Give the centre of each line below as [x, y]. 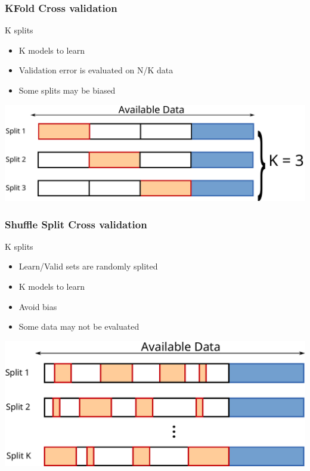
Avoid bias [38, 306]
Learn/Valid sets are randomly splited [88, 266]
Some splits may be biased [67, 90]
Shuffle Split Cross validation [76, 224]
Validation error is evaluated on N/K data [96, 70]
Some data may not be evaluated [79, 326]
